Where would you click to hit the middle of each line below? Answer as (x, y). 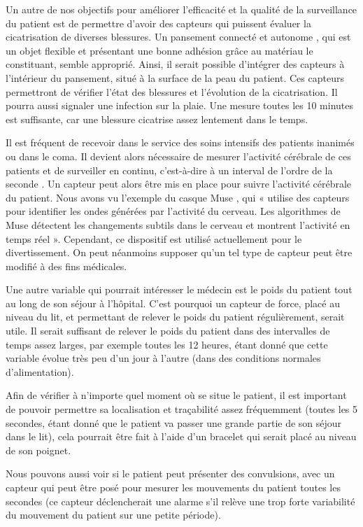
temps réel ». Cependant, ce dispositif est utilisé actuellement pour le (154, 238)
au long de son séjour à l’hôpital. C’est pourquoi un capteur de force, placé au (173, 303)
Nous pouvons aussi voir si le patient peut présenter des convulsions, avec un (170, 473)
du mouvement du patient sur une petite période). (113, 515)
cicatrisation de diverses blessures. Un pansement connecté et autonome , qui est (178, 37)
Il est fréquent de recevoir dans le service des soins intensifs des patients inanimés (180, 142)
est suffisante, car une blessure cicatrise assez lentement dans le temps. (157, 119)
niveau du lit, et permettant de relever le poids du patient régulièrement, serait (175, 317)
